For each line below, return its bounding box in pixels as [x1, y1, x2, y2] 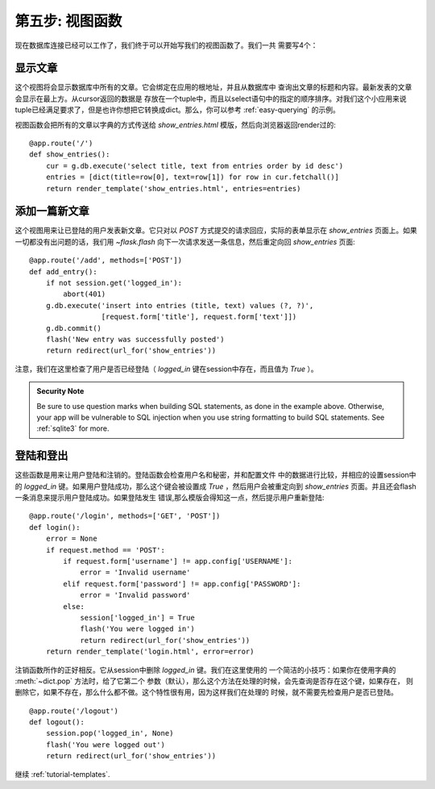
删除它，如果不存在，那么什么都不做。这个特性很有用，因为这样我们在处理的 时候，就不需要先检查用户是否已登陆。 [14, 687, 398, 697]
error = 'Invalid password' [80, 591, 191, 600]
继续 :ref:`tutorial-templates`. [14, 769, 110, 779]
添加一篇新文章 [14, 204, 89, 218]
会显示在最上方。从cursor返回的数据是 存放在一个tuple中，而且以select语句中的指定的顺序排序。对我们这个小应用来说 [14, 94, 407, 103]
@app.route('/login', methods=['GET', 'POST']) [29, 511, 221, 520]
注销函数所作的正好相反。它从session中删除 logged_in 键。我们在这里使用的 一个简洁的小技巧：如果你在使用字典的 [14, 665, 396, 674]
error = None [45, 534, 97, 544]
